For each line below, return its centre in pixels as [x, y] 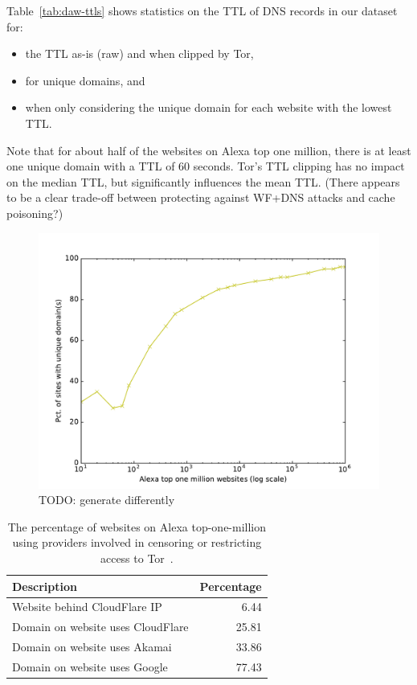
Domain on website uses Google [90, 666]
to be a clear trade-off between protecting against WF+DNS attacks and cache [201, 197]
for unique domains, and [85, 80]
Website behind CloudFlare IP [87, 607]
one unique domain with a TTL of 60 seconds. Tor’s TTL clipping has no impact [206, 166]
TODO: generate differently [107, 500]
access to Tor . [137, 558]
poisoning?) [35, 213]
